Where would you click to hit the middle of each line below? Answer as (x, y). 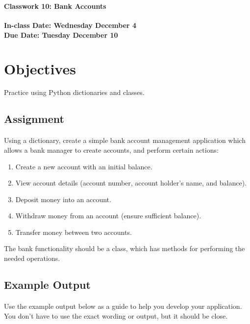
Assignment (34, 119)
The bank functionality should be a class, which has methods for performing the (125, 248)
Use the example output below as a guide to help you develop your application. (123, 306)
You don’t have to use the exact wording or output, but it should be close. (116, 315)
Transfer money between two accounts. (74, 232)
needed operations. (32, 258)
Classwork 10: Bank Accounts (55, 6)
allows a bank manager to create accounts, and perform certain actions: (111, 150)
